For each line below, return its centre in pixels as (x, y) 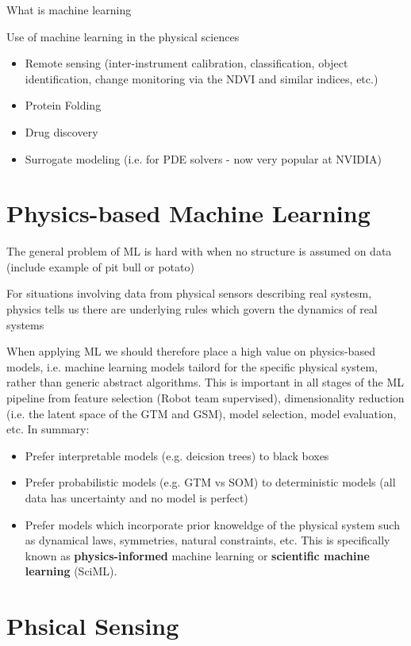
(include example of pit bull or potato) (100, 266)
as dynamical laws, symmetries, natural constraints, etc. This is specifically (207, 540)
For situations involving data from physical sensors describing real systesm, (189, 293)
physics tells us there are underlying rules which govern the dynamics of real (192, 309)
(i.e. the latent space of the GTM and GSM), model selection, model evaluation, (202, 413)
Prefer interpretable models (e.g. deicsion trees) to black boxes (177, 455)
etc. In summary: (48, 429)
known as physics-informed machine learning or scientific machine (197, 555)
